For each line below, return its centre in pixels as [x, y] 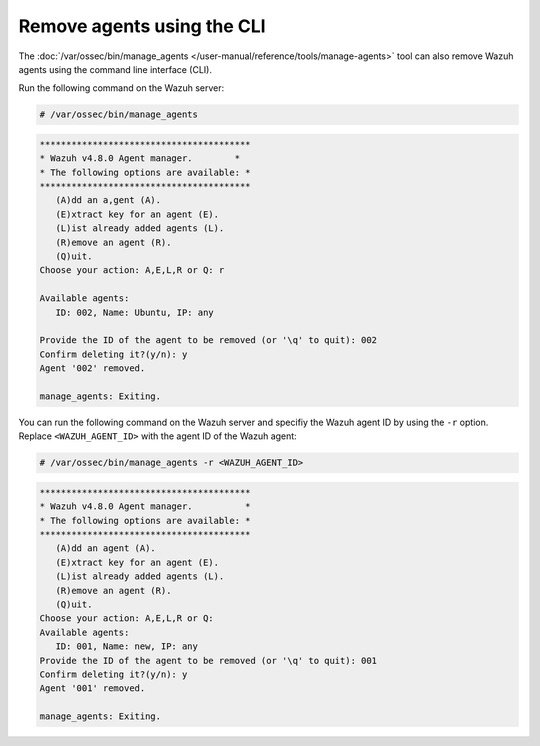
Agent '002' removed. [92, 368]
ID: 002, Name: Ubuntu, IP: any [134, 312]
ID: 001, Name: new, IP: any [127, 646]
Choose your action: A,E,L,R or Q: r [132, 270]
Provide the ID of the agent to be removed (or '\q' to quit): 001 [208, 660]
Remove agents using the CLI [142, 26]
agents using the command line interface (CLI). [115, 69]
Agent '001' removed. [92, 688]
